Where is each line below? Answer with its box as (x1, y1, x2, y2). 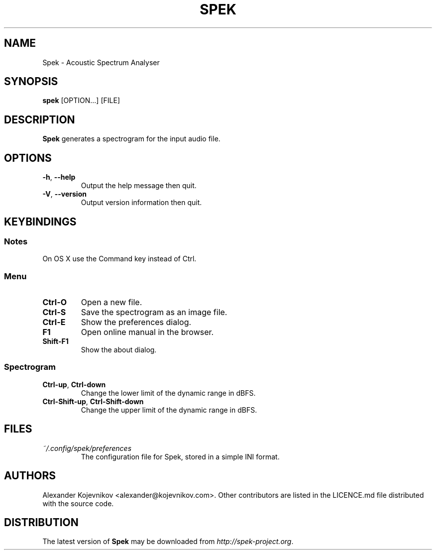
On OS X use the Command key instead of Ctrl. (42, 254, 197, 263)
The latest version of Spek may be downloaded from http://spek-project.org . (42, 537, 294, 546)
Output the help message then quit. (81, 181, 197, 190)
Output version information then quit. (81, 198, 202, 207)
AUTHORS (4, 469, 56, 482)
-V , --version (42, 190, 87, 199)
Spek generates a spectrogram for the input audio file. (42, 134, 220, 143)
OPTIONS (4, 151, 52, 164)
